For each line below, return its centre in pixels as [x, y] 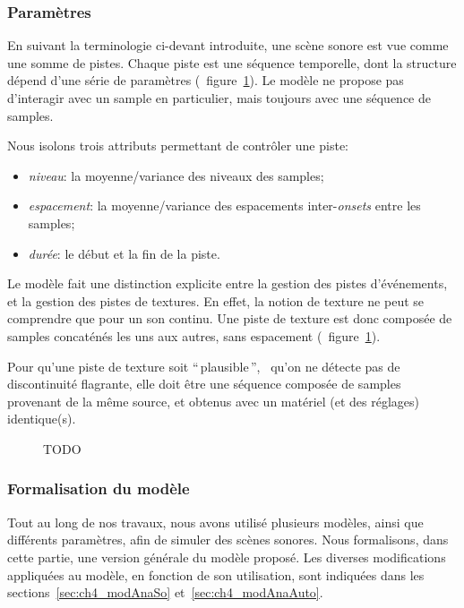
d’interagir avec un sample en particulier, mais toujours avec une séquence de [219, 98]
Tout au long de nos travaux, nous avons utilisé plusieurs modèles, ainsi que [215, 522]
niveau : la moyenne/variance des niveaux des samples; [176, 175]
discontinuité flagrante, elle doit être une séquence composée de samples [204, 384]
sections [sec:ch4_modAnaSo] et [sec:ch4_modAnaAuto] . [165, 592]
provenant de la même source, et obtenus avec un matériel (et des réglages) [214, 401]
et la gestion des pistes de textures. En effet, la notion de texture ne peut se [216, 300]
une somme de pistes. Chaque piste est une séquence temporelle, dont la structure [232, 62]
